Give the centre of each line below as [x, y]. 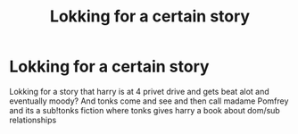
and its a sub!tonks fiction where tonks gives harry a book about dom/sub [145, 110]
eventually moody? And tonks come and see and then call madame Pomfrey [149, 101]
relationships [33, 120]
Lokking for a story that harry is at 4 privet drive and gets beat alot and [139, 91]
